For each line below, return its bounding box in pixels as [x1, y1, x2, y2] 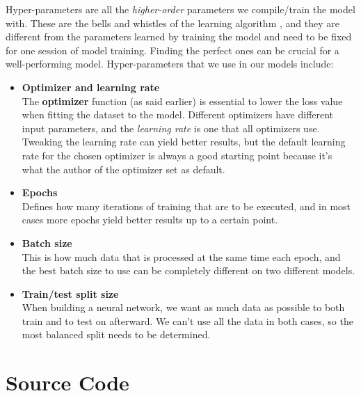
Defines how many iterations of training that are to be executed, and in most [22, 198, 351, 213]
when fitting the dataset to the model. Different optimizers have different [22, 107, 334, 122]
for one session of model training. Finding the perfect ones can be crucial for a [6, 42, 339, 57]
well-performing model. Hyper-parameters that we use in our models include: [6, 56, 334, 71]
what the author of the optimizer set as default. [22, 161, 225, 176]
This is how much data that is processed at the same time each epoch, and [22, 249, 341, 264]
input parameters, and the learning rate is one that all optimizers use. [22, 120, 320, 135]
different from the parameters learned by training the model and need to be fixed [6, 29, 352, 44]
